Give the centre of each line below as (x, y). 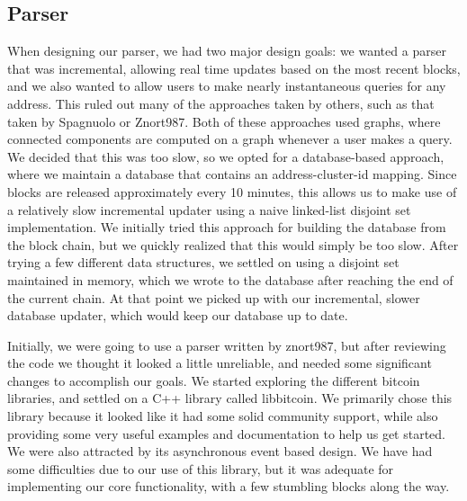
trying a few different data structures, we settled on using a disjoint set (203, 262)
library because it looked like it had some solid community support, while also (223, 416)
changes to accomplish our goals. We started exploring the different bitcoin (214, 380)
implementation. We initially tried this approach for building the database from (227, 227)
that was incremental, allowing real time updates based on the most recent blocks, (234, 68)
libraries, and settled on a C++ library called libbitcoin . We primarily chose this (230, 398)
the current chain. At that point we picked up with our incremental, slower (214, 297)
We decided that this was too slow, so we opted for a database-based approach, (226, 156)
